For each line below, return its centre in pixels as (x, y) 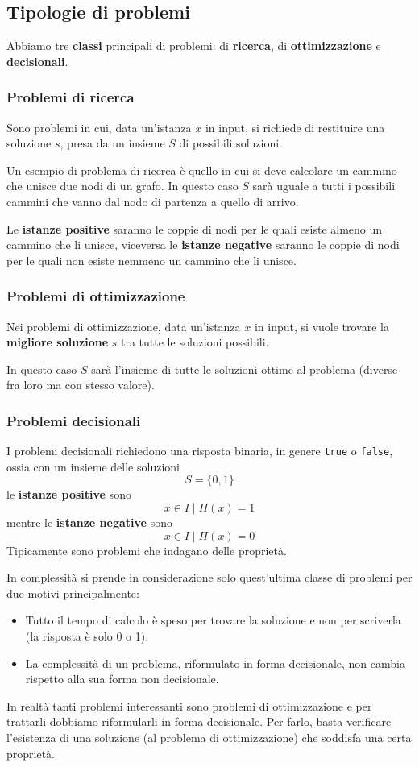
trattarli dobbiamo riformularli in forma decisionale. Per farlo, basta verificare (199, 721)
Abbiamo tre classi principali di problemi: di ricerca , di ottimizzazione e (194, 46)
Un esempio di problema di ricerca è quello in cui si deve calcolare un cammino (202, 170)
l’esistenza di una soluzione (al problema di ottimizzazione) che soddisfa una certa (209, 737)
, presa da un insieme (112, 143)
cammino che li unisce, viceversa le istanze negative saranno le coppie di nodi (203, 245)
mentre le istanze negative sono (89, 522)
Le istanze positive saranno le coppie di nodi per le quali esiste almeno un (195, 228)
